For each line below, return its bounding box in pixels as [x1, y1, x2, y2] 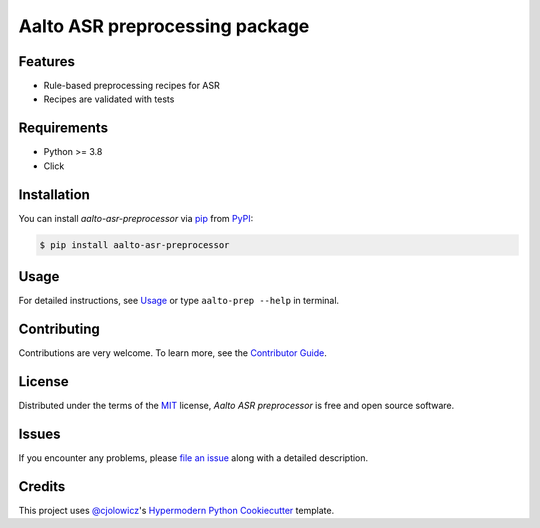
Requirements [18, 120, 109, 137]
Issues [18, 425, 61, 442]
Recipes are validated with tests [43, 93, 175, 105]
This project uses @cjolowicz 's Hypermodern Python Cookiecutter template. [18, 504, 335, 516]
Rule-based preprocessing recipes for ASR [43, 80, 220, 92]
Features [18, 53, 75, 70]
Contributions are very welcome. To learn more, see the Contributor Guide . [18, 347, 327, 359]
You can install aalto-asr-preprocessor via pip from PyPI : [18, 212, 254, 224]
